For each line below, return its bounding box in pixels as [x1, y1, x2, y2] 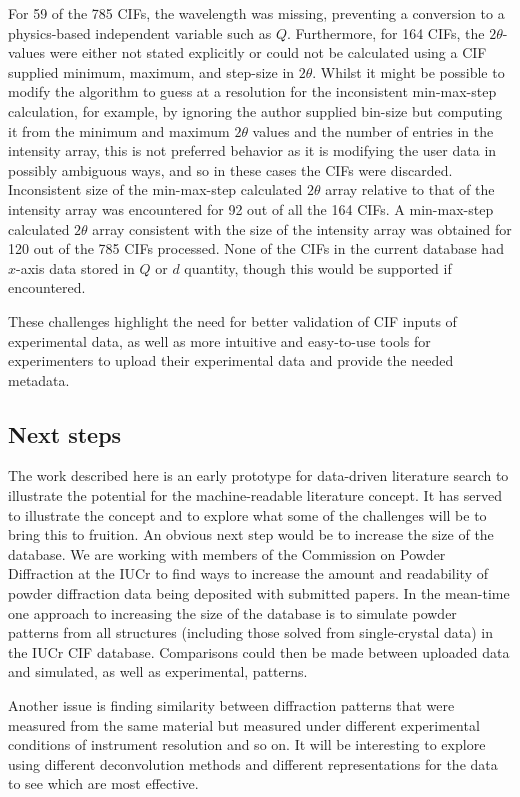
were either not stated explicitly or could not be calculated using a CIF [49, 42, 487, 63]
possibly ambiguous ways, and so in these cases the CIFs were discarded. [8, 159, 453, 180]
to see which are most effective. [8, 773, 199, 794]
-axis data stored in [16, 257, 135, 278]
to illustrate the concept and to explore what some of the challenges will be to [8, 504, 487, 525]
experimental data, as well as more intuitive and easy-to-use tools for [8, 330, 431, 351]
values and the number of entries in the [252, 120, 494, 141]
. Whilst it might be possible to [312, 61, 505, 82]
